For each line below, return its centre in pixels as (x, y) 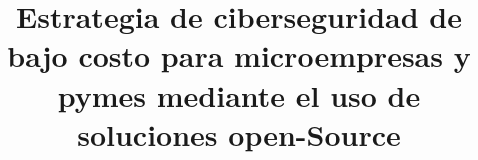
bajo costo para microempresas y (239, 55)
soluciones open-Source (239, 133)
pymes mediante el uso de (239, 94)
